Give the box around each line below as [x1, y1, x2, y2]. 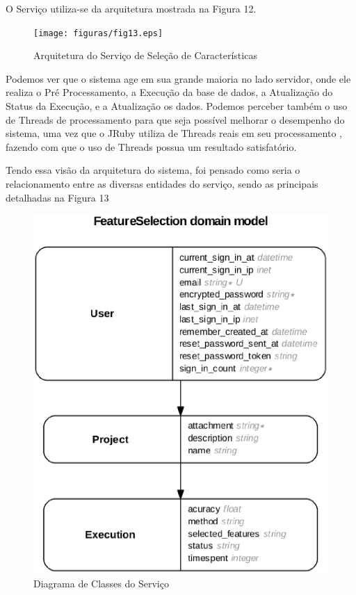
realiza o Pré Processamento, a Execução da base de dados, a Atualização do [6, 85, 333, 99]
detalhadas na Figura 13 [6, 190, 109, 204]
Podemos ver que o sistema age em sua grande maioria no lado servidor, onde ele [6, 71, 351, 85]
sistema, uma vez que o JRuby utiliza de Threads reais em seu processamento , [6, 126, 342, 140]
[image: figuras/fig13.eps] [33, 28, 163, 38]
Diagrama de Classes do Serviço [33, 576, 169, 590]
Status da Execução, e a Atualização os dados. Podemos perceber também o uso [6, 99, 348, 113]
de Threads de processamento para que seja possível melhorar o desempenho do [6, 112, 345, 127]
